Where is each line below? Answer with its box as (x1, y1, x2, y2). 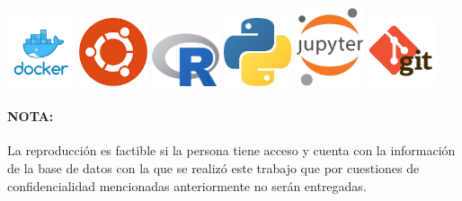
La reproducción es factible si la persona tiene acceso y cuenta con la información (7, 141, 456, 160)
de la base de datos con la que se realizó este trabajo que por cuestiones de (7, 158, 420, 177)
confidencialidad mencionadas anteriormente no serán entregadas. (7, 176, 367, 195)
